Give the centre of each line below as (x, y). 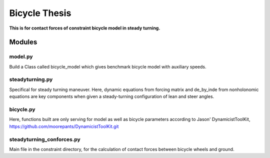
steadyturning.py (31, 79)
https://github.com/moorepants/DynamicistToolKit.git (64, 126)
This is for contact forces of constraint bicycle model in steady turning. (85, 28)
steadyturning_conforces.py (45, 139)
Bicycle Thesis (40, 13)
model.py (21, 56)
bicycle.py (22, 109)
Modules (23, 42)
